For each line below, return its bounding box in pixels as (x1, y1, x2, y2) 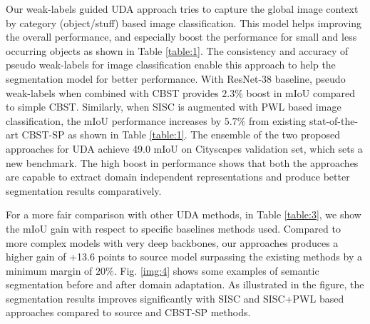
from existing (249, 113, 307, 128)
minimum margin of (6, 263, 93, 278)
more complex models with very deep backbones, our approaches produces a (6, 235, 339, 250)
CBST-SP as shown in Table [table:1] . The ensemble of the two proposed (21, 127, 340, 142)
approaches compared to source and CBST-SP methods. (6, 305, 251, 320)
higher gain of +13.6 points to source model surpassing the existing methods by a (6, 249, 362, 264)
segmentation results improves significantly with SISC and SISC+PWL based (6, 290, 344, 305)
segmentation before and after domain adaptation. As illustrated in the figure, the (6, 277, 364, 292)
